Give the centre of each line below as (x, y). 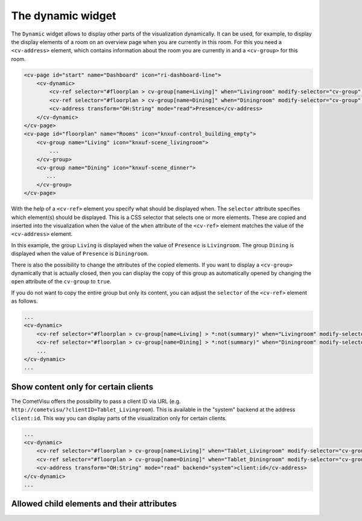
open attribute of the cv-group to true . (61, 282)
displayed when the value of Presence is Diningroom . (80, 254)
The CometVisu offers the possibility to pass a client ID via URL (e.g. (96, 401)
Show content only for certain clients (82, 387)
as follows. (25, 301)
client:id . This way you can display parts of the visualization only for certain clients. (119, 418)
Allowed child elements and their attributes (94, 504)
